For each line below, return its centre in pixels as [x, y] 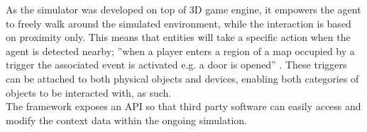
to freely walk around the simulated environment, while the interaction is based [179, 23]
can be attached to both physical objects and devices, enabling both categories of [182, 78]
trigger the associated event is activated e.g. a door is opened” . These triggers [176, 65]
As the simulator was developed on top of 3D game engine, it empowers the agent [183, 9]
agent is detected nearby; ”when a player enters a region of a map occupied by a [180, 50]
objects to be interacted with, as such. [89, 92]
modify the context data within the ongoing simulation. [127, 120]
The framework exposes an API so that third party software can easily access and [183, 106]
